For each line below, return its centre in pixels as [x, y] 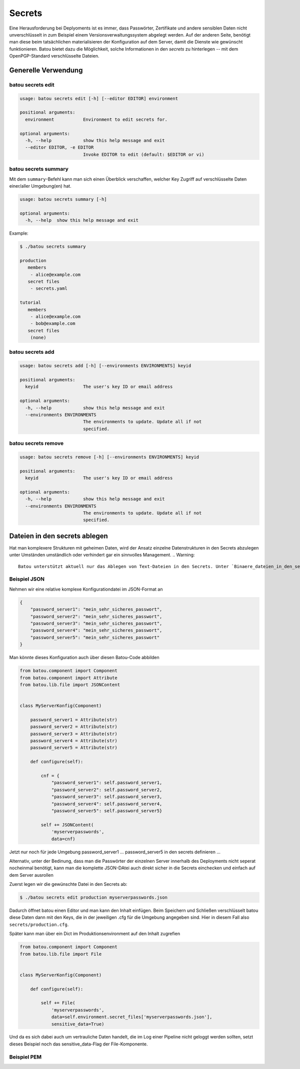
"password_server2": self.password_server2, [107, 790]
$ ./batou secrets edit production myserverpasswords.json [93, 898]
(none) [38, 338]
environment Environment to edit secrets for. [96, 119]
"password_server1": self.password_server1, [107, 783]
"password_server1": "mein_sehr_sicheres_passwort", [96, 610]
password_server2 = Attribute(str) [74, 727]
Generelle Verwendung [46, 70]
